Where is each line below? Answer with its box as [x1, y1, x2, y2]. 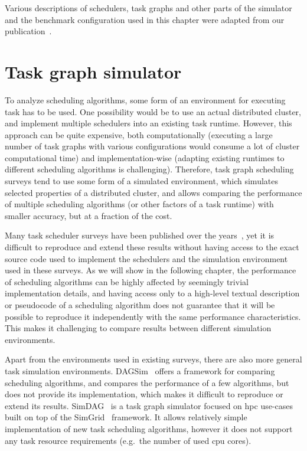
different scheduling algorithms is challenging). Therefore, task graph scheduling [5, 163, 294, 175]
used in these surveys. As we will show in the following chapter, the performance [5, 264, 296, 276]
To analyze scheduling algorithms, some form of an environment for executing [5, 93, 286, 106]
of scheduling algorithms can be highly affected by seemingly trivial [5, 275, 249, 287]
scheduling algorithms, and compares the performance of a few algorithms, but [5, 376, 289, 388]
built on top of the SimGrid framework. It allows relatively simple [5, 411, 247, 423]
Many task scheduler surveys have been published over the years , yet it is [5, 229, 275, 241]
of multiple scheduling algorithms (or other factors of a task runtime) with [5, 198, 274, 210]
